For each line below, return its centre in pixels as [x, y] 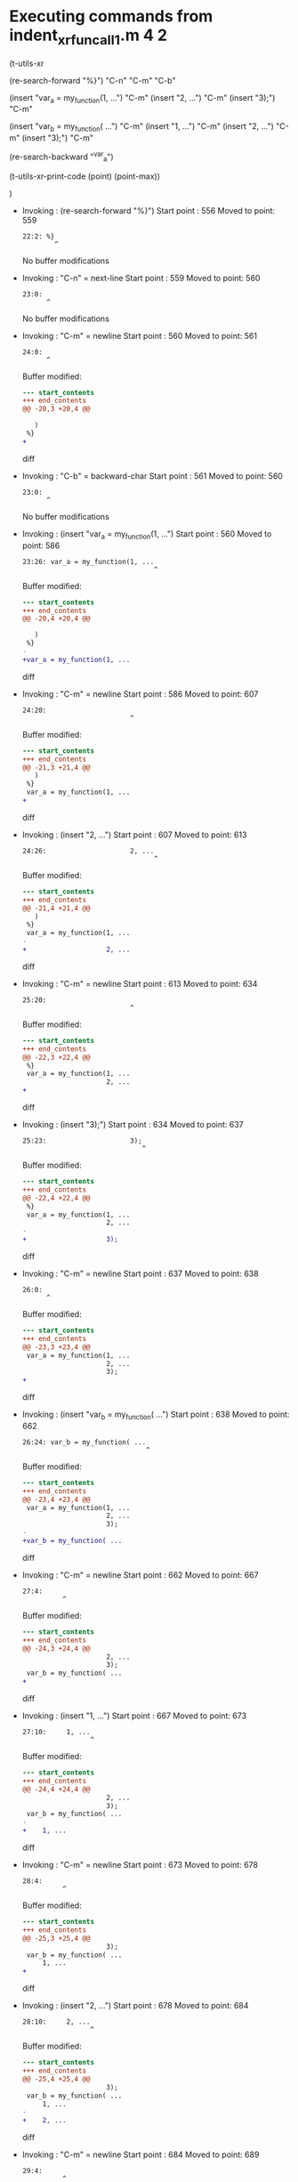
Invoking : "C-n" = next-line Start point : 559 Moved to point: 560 [141, 278]
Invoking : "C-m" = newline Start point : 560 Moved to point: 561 [140, 335]
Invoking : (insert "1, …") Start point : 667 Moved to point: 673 [134, 1716]
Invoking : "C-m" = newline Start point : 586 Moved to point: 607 [140, 694]
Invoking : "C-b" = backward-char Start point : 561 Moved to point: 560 [152, 476]
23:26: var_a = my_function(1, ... [88, 562]
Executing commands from [111, 16]
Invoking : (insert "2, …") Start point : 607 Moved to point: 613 [134, 835]
